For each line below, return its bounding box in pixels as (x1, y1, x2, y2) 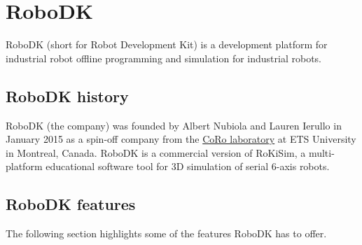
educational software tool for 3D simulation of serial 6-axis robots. (46, 159, 330, 174)
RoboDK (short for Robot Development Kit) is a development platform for (6, 37, 328, 52)
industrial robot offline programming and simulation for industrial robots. (6, 50, 322, 65)
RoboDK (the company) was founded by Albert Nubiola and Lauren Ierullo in (6, 118, 342, 132)
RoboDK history (6, 85, 129, 106)
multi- (308, 145, 335, 160)
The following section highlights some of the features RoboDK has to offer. (6, 226, 327, 241)
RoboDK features (6, 193, 136, 215)
